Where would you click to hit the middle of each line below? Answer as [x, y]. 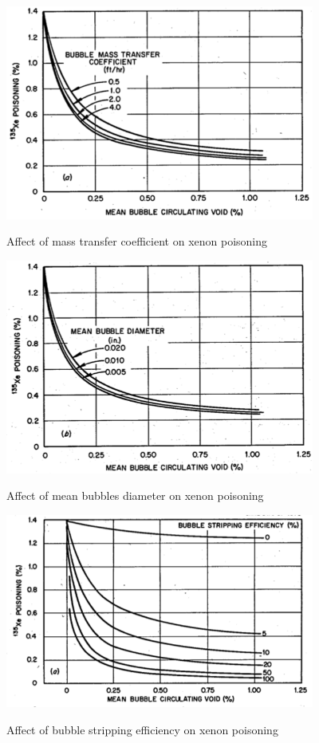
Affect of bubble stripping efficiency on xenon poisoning [142, 729]
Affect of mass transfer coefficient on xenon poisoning [137, 241]
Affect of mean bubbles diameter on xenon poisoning [135, 495]
